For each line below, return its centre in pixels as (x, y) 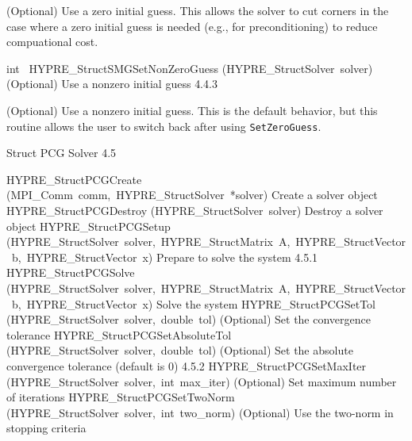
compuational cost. (52, 42)
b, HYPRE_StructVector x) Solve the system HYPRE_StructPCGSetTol (193, 303)
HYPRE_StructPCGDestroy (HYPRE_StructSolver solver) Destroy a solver (195, 210)
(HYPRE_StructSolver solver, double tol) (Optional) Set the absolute (180, 350)
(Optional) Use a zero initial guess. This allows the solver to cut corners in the (198, 10)
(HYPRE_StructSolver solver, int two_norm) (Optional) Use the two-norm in (200, 412)
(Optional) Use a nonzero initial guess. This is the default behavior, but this (192, 110)
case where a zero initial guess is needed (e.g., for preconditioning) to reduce (192, 26)
